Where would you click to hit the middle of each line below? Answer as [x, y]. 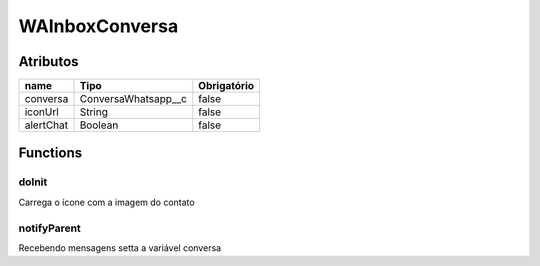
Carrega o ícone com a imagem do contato [106, 202]
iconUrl [41, 112]
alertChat [46, 125]
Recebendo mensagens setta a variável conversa [120, 247]
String [94, 112]
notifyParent [50, 228]
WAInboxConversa [98, 26]
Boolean [99, 125]
